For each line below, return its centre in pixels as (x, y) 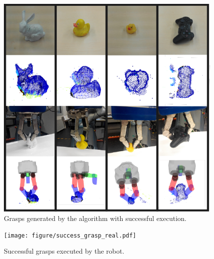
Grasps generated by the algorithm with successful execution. (95, 218)
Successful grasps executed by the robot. (64, 251)
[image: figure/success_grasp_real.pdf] (70, 235)
